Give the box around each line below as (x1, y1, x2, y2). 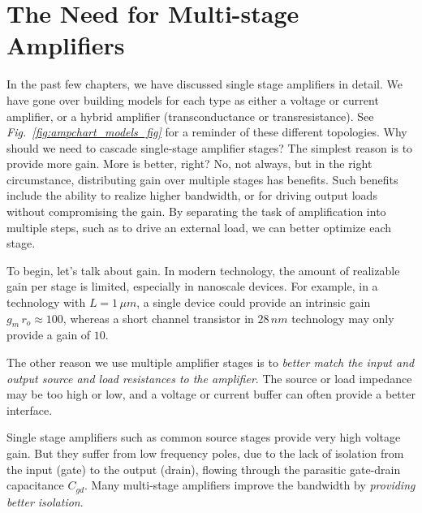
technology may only (291, 309, 394, 326)
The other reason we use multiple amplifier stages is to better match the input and (6, 354, 415, 371)
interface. (6, 401, 53, 418)
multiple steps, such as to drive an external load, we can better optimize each (6, 218, 392, 235)
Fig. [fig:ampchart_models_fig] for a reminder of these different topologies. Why (6, 123, 407, 140)
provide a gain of (6, 326, 91, 343)
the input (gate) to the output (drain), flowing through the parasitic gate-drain (6, 460, 401, 477)
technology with (6, 294, 86, 311)
